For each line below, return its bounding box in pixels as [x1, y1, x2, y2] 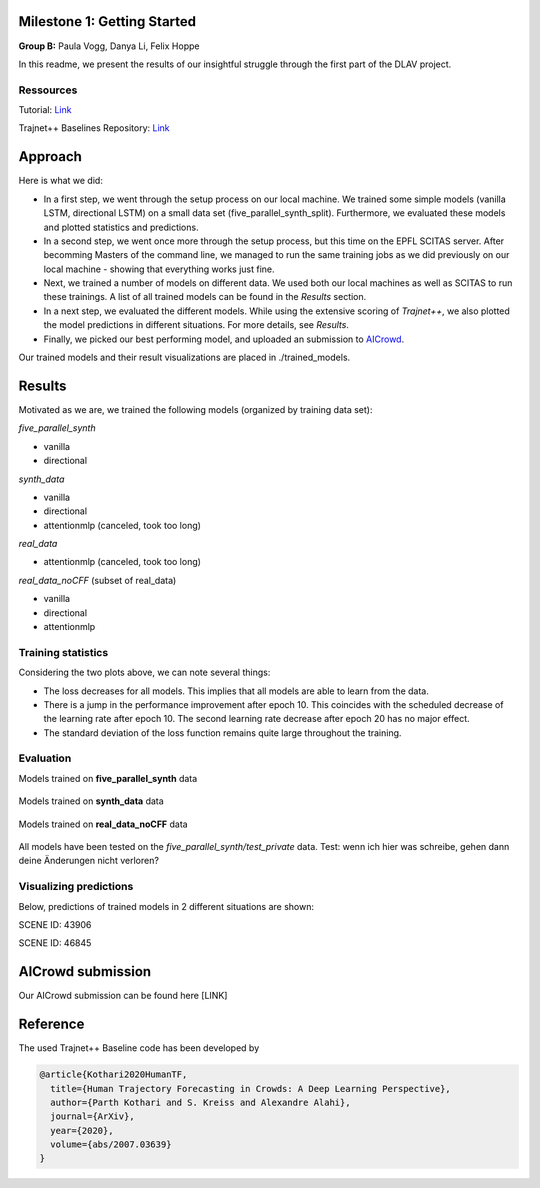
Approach [18, 148, 82, 165]
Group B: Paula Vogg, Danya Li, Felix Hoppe [18, 40, 200, 52]
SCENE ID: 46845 [18, 937, 92, 949]
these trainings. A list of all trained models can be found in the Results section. [43, 291, 367, 303]
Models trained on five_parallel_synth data [18, 772, 198, 784]
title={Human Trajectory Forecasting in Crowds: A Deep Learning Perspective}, [50, 1083, 452, 1094]
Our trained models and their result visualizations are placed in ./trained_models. [18, 351, 351, 364]
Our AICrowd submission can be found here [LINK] [18, 990, 228, 1002]
